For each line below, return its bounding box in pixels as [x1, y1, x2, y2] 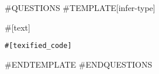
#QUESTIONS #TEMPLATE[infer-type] [5, 2, 155, 13]
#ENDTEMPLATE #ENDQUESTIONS [5, 58, 153, 70]
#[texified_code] [5, 42, 72, 50]
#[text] [5, 21, 30, 33]
